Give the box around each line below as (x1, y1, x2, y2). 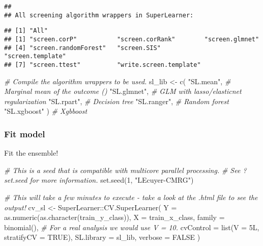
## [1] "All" (4, 27, 48, 35)
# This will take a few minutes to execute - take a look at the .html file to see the (4, 191, 258, 202)
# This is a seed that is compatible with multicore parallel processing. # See (4, 164, 241, 175)
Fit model (4, 127, 45, 140)
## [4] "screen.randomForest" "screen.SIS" (4, 44, 161, 52)
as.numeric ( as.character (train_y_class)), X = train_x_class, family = (4, 212, 225, 223)
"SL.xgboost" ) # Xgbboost (4, 106, 87, 116)
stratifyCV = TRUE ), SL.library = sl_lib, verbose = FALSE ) (4, 232, 200, 242)
